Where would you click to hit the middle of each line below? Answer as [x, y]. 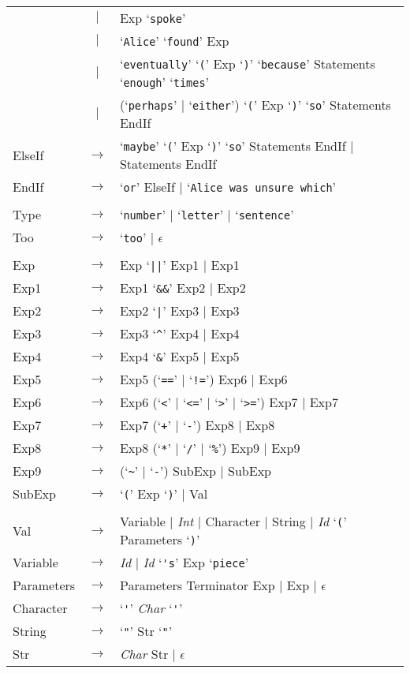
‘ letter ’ [201, 214]
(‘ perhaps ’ [148, 105]
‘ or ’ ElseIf [147, 187]
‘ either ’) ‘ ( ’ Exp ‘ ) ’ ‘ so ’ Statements [290, 105]
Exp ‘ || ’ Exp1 [159, 265]
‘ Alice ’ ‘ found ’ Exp [174, 41]
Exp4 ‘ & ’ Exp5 [159, 356]
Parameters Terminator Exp [197, 585]
